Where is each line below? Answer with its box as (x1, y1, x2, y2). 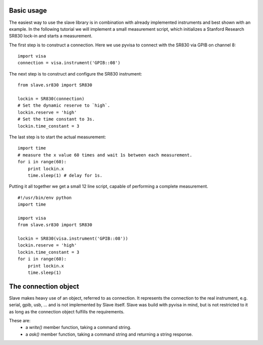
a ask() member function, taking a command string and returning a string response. (25, 331, 193, 337)
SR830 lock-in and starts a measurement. (9, 33, 93, 39)
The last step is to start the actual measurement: (9, 134, 106, 140)
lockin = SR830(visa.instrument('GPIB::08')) (18, 236, 129, 241)
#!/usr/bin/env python (18, 195, 72, 200)
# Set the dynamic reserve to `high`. (18, 103, 111, 108)
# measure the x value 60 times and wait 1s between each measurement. (18, 152, 192, 158)
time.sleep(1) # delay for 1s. (27, 172, 103, 178)
